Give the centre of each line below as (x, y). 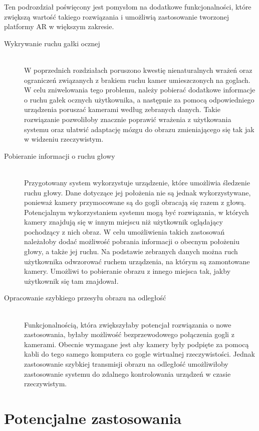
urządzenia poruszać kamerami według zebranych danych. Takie (122, 109)
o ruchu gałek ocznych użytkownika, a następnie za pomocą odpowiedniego (139, 99)
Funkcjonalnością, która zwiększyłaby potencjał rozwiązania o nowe (128, 324)
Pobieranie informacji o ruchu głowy (60, 155)
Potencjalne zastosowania (93, 418)
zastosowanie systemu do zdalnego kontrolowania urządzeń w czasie (127, 373)
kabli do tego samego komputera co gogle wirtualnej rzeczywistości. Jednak (140, 354)
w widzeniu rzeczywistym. (64, 139)
